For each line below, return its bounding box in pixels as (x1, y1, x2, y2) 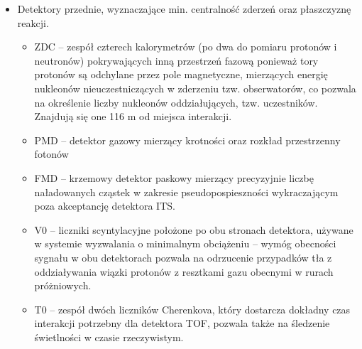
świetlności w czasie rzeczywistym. (34, 329, 184, 344)
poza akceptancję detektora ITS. (34, 198, 175, 213)
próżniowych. (34, 278, 92, 293)
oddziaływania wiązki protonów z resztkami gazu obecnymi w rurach (34, 264, 334, 279)
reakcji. (17, 15, 49, 30)
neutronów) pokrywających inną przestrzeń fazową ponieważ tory (34, 53, 319, 68)
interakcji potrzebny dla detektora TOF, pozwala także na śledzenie (34, 316, 330, 331)
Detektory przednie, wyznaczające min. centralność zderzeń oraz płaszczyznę (17, 1, 351, 16)
